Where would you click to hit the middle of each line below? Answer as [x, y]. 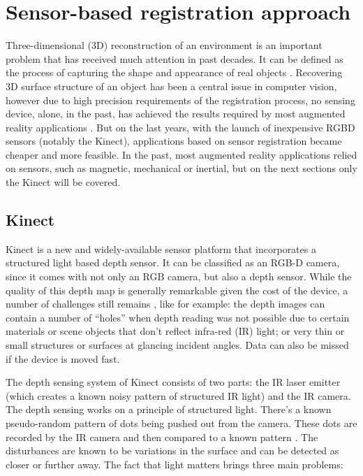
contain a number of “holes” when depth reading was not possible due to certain [178, 317]
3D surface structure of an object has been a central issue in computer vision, [171, 86]
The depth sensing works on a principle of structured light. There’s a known [169, 409]
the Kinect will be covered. [63, 182]
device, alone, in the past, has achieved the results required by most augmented [176, 114]
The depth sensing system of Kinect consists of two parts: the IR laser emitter [173, 382]
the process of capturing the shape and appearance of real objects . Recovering [174, 72]
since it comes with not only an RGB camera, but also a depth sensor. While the [179, 276]
